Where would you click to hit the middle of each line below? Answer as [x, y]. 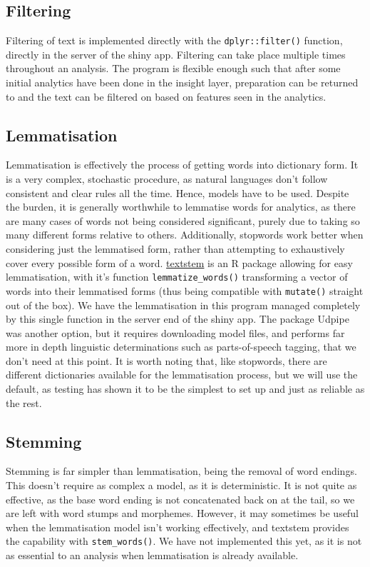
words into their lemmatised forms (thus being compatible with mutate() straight [185, 290]
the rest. [24, 402]
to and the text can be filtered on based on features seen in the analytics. [166, 96]
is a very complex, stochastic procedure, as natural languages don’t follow [167, 179]
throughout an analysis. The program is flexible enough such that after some [173, 68]
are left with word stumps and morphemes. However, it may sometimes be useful [182, 513]
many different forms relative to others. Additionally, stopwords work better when [185, 235]
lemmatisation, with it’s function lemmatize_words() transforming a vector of [177, 277]
